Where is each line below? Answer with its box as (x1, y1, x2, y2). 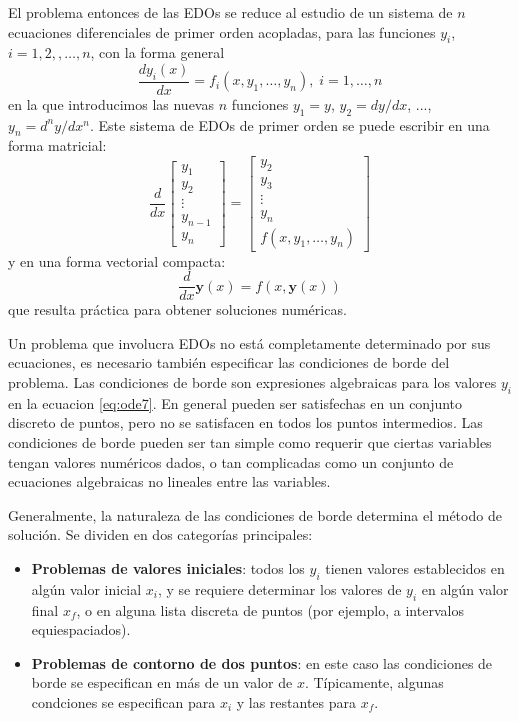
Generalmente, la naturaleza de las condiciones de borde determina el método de (8, 504, 502, 525)
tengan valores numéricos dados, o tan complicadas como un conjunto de (8, 451, 454, 472)
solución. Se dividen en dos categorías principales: (8, 524, 313, 545)
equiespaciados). (31, 619, 131, 640)
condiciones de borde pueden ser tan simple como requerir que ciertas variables (8, 431, 492, 452)
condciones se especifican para (31, 691, 216, 712)
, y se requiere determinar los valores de (158, 578, 402, 599)
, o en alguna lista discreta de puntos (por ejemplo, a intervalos (76, 599, 464, 620)
